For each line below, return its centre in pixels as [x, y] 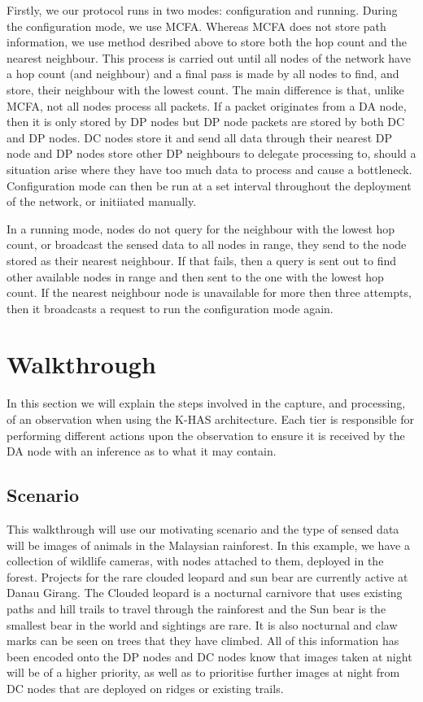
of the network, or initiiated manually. [102, 201]
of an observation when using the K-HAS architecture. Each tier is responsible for [210, 419]
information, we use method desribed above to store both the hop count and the [207, 42]
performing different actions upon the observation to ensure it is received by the [206, 435]
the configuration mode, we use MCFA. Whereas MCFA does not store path [196, 26]
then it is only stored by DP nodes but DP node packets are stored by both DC [206, 122]
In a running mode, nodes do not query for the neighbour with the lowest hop [201, 228]
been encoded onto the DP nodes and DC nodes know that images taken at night [209, 656]
